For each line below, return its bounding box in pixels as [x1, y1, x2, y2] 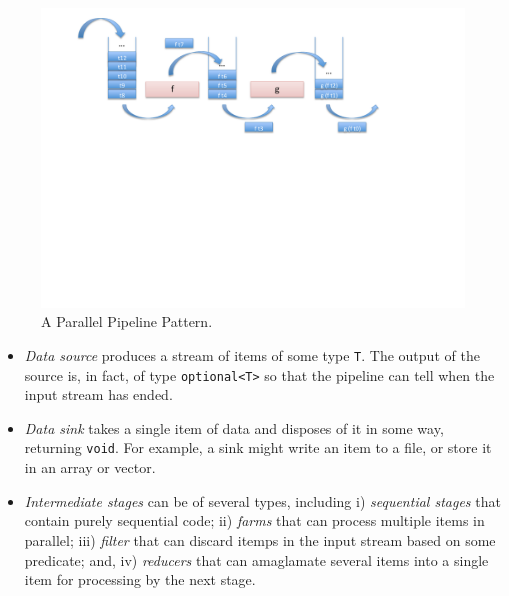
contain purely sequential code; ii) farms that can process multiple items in [24, 510, 485, 531]
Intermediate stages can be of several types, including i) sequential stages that [24, 490, 501, 511]
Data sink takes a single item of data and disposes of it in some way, [24, 417, 444, 438]
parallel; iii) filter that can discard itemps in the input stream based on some [24, 529, 496, 550]
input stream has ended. [24, 384, 173, 405]
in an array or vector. [24, 457, 156, 478]
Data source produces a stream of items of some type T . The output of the [24, 344, 480, 365]
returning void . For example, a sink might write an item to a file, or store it [24, 437, 492, 458]
